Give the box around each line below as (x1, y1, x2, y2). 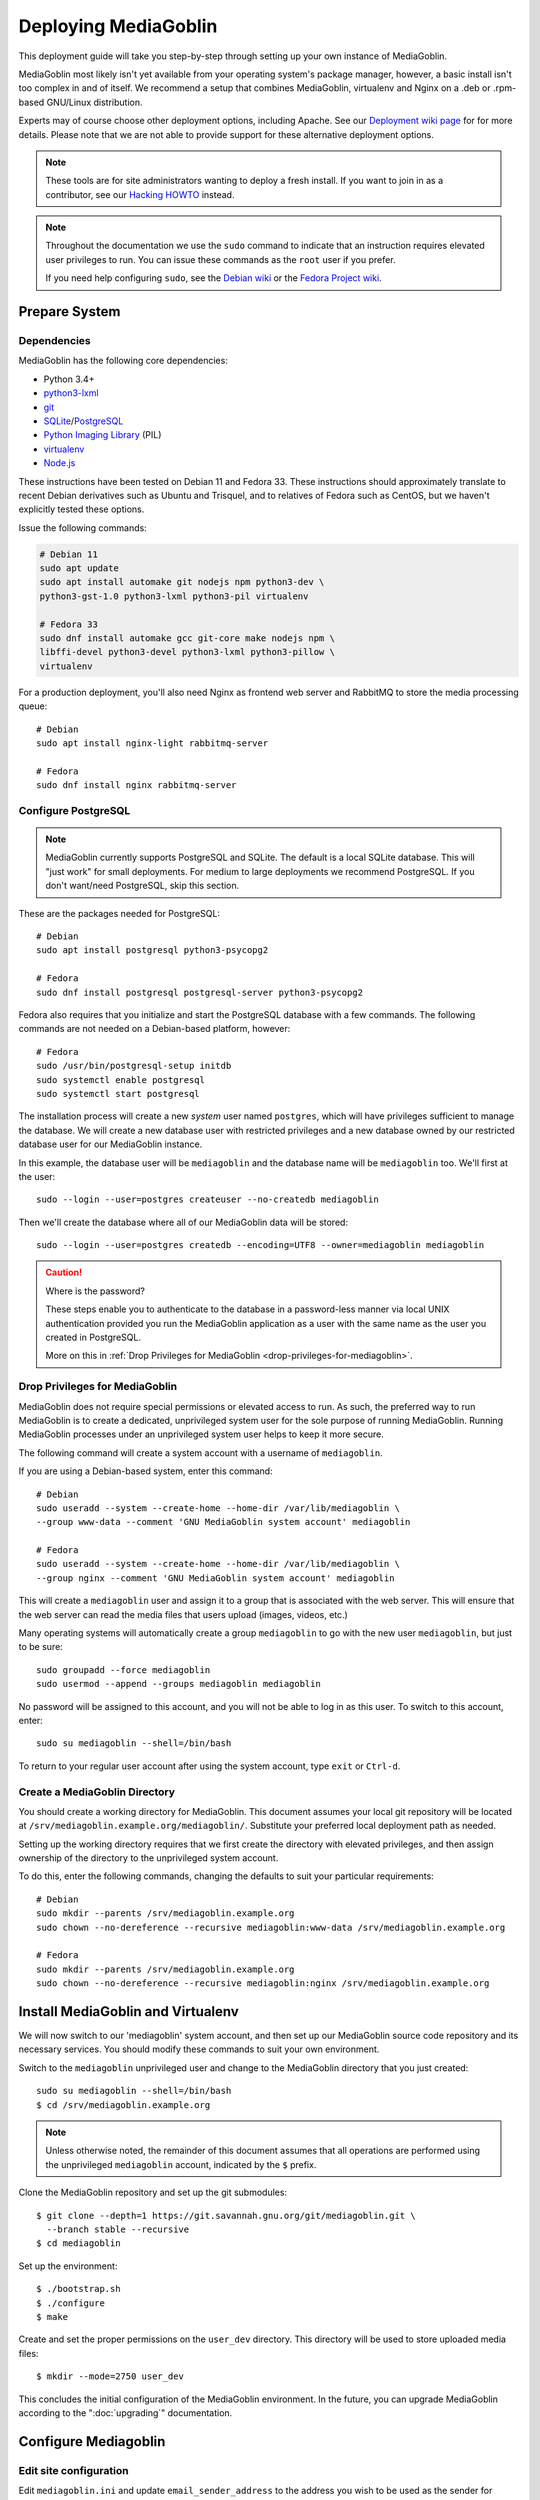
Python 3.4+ (43, 373, 95, 385)
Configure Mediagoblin (18, 2433, 166, 2450)
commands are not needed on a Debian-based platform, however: (18, 1023, 291, 1035)
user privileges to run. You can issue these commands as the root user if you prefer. (45, 253, 396, 265)
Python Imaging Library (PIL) (43, 429, 162, 441)
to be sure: (18, 1641, 64, 1653)
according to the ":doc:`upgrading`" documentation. (18, 2406, 233, 2419)
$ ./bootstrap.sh (36, 2283, 121, 2295)
